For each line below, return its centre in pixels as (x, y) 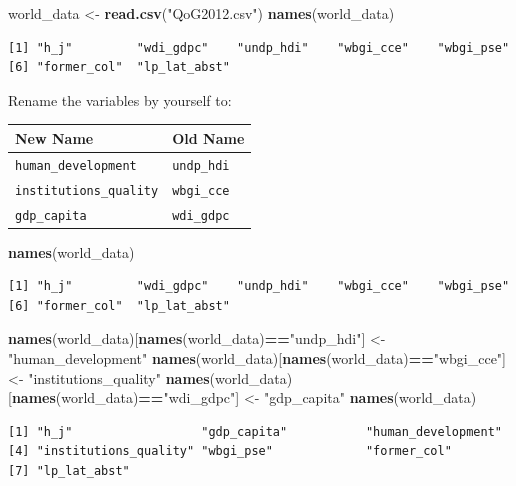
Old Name (208, 137)
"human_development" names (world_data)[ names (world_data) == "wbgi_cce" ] (257, 358)
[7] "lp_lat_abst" (69, 471)
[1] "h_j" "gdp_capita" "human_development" (255, 431)
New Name (54, 137)
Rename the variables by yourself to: (120, 99)
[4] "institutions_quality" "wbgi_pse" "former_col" (230, 451)
